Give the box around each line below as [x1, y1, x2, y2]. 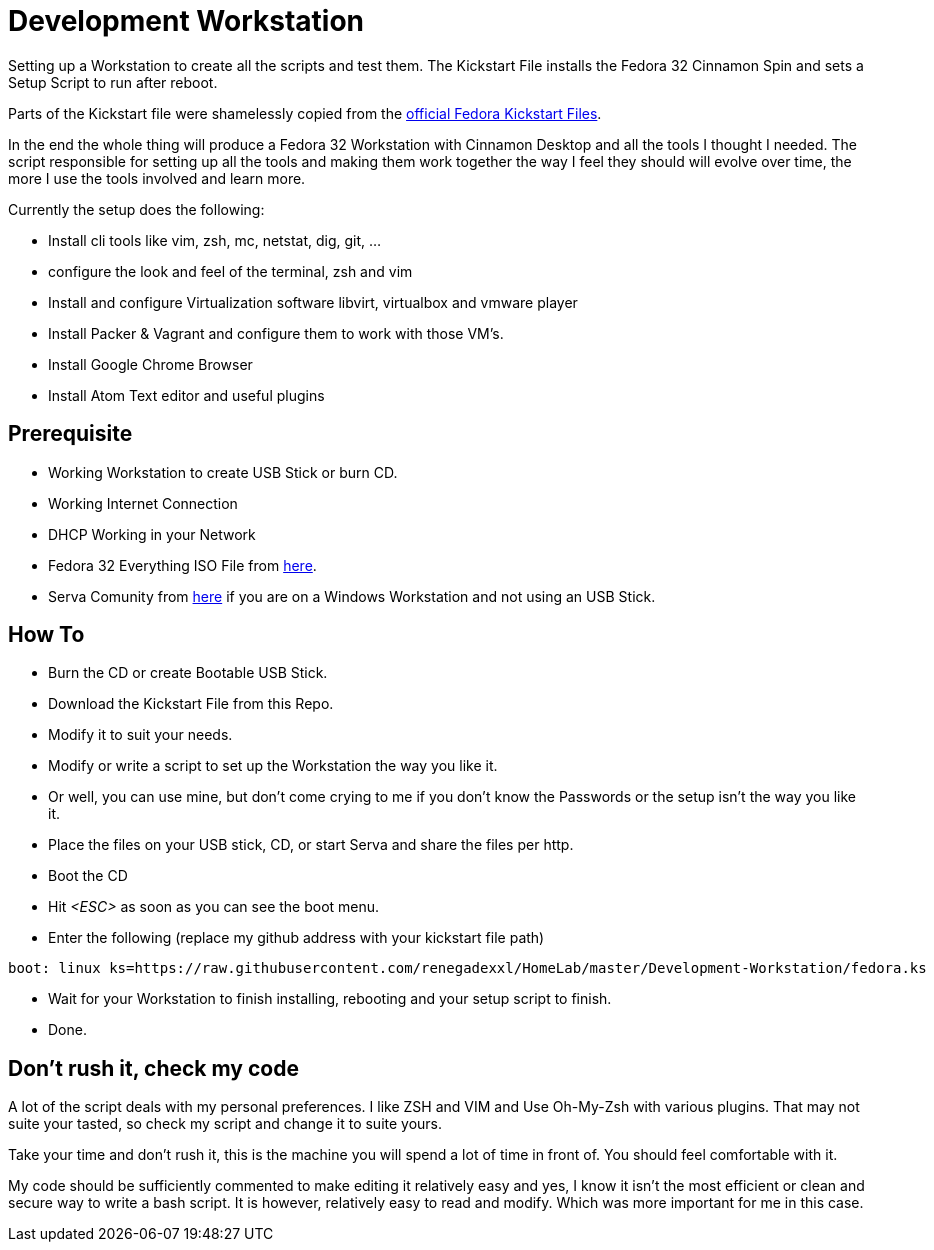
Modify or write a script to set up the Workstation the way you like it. [48, 757, 498, 775]
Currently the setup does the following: [8, 200, 265, 218]
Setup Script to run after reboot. [8, 73, 218, 91]
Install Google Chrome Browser [48, 355, 253, 373]
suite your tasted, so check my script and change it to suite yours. [8, 1115, 443, 1133]
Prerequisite [8, 421, 133, 447]
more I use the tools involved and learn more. [8, 169, 306, 187]
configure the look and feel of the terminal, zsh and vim [48, 262, 413, 280]
